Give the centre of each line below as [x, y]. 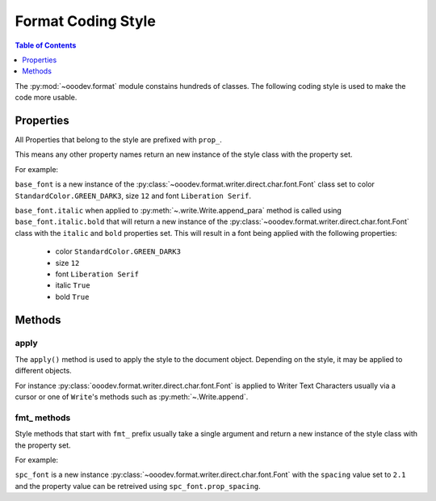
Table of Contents [46, 45]
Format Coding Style [86, 21]
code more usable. [46, 98]
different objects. [43, 371]
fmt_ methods [43, 418]
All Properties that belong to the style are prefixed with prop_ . [118, 140]
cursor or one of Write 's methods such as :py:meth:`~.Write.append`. [132, 397]
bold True [72, 297]
